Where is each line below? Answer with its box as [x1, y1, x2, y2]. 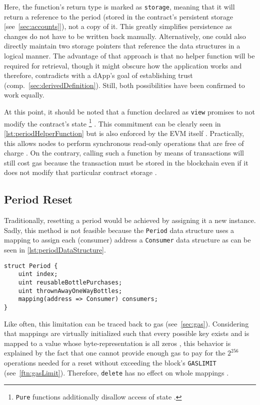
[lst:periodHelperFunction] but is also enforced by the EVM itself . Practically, [4, 127, 244, 138]
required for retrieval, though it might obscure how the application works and [4, 60, 242, 70]
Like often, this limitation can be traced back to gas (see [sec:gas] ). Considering [4, 318, 249, 328]
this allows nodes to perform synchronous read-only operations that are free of [4, 137, 244, 148]
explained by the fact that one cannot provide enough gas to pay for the [4, 347, 225, 358]
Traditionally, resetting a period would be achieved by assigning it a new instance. [4, 215, 256, 225]
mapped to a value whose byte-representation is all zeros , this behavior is [4, 337, 231, 348]
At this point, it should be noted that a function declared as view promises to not [4, 106, 255, 116]
